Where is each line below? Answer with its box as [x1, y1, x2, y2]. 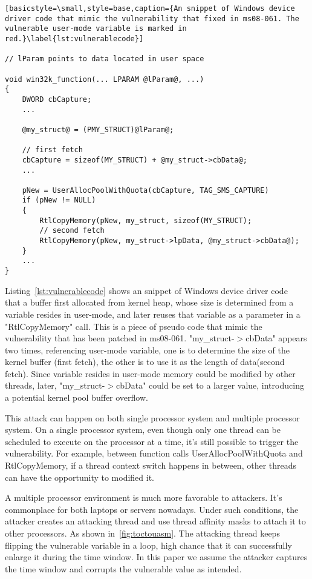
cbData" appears [245, 332, 307, 344]
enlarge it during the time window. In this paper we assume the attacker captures [5, 551, 308, 563]
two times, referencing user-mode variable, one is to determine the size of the [5, 343, 290, 356]
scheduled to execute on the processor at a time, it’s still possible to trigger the [5, 435, 299, 447]
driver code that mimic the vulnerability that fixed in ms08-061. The [5, 14, 299, 23]
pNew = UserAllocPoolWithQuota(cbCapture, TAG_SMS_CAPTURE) [22, 186, 269, 195]
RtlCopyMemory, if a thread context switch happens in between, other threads [5, 459, 297, 472]
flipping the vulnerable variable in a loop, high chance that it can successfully [5, 538, 292, 551]
